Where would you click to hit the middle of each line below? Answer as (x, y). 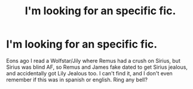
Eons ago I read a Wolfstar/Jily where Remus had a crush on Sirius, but (93, 61)
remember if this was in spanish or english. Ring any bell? (77, 80)
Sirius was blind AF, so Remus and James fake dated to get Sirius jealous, (97, 67)
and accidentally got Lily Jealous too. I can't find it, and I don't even (90, 73)
